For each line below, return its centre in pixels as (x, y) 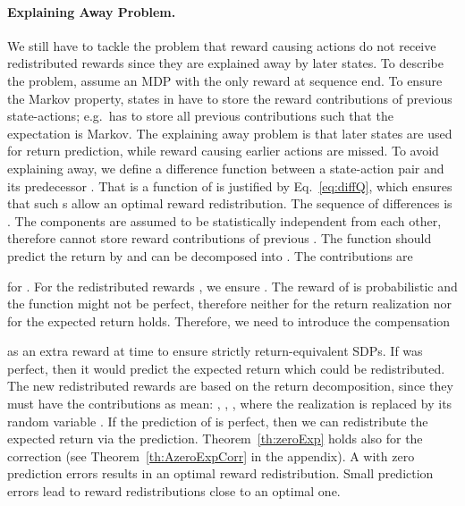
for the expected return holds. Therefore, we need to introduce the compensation (229, 320)
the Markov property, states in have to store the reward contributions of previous (230, 98)
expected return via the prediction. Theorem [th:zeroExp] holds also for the (215, 439)
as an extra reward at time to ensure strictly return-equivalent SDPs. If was (215, 351)
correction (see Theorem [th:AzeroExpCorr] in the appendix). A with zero (211, 455)
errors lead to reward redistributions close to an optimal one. (174, 491)
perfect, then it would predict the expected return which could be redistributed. (226, 368)
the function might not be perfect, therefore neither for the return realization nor (230, 304)
